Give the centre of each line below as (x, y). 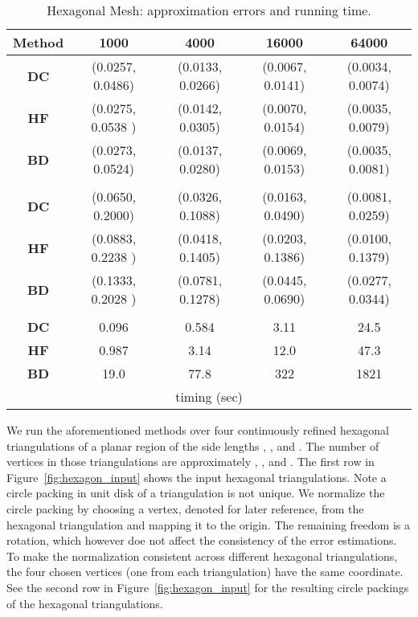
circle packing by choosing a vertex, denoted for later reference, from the (185, 508)
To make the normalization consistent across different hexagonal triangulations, (202, 556)
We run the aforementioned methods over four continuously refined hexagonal (198, 430)
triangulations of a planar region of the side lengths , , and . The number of (193, 445)
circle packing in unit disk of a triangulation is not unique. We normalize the (196, 493)
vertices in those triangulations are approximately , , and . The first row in (191, 462)
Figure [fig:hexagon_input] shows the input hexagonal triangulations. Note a (197, 477)
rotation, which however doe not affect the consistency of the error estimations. (202, 540)
